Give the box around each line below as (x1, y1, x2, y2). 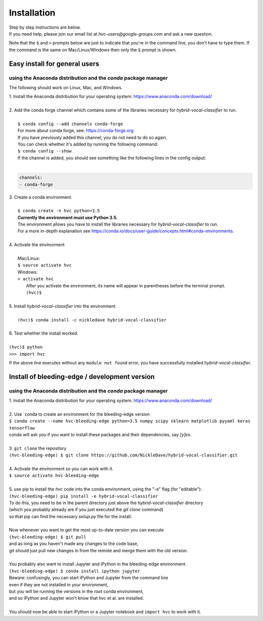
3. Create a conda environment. (9, 194, 73, 200)
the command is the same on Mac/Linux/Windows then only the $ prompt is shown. (9, 47, 177, 53)
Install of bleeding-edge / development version (9, 373, 155, 381)
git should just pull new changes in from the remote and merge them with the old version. (9, 547, 188, 553)
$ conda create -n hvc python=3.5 (18, 208, 100, 214)
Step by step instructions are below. (9, 24, 81, 30)
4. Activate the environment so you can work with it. (9, 466, 114, 471)
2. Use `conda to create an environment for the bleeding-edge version (9, 411, 150, 417)
